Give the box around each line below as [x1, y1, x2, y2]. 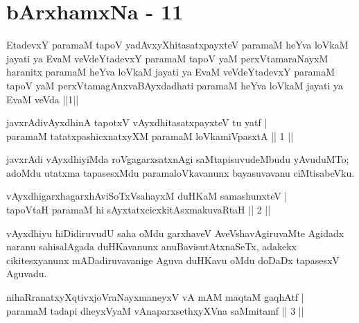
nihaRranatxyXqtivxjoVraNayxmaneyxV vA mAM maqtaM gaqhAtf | [6, 290, 304, 304]
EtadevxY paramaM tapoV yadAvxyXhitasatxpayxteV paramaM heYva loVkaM [6, 37, 349, 52]
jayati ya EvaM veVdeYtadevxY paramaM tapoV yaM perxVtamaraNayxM [6, 51, 329, 65]
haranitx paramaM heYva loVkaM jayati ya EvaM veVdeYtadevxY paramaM [6, 64, 335, 79]
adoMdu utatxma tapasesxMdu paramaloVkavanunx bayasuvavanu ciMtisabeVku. [6, 165, 355, 180]
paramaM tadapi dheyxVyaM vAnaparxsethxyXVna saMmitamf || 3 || [6, 303, 304, 317]
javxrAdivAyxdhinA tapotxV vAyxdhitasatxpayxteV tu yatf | [6, 115, 268, 130]
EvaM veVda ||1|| [6, 91, 79, 106]
